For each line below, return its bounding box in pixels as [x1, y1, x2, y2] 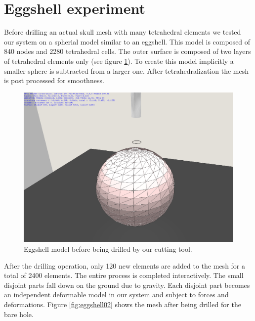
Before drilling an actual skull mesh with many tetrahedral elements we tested [4, 27, 241, 37]
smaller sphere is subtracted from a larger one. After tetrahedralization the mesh [4, 65, 249, 76]
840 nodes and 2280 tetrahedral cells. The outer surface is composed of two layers [4, 46, 251, 56]
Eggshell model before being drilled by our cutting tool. [24, 243, 192, 254]
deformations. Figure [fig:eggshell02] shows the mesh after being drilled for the [4, 299, 241, 309]
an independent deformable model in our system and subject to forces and [4, 289, 229, 300]
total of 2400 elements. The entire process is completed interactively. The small [4, 270, 244, 280]
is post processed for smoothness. [4, 75, 104, 86]
